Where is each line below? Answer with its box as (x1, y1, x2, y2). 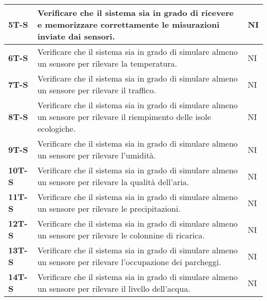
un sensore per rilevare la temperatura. (37, 57, 177, 69)
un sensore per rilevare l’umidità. (37, 149, 156, 161)
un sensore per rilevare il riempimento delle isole (37, 111, 211, 123)
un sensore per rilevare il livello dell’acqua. (37, 283, 190, 294)
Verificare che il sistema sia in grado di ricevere (37, 7, 234, 18)
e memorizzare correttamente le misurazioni (37, 18, 220, 30)
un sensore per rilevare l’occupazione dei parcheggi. (37, 256, 221, 268)
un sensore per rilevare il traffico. (37, 84, 156, 96)
